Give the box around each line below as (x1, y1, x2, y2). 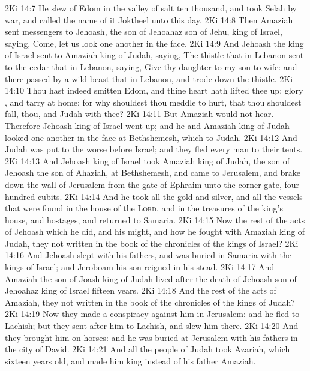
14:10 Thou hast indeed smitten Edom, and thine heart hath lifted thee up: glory (5, 84, 303, 97)
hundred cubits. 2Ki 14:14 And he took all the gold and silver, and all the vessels (5, 190, 303, 202)
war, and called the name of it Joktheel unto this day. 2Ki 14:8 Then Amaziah (5, 13, 293, 26)
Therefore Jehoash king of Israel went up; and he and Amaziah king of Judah (5, 119, 290, 131)
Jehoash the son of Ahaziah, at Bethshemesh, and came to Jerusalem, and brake (5, 166, 300, 179)
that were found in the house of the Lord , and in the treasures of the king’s (5, 202, 284, 214)
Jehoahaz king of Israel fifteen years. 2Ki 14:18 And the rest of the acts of (5, 284, 276, 297)
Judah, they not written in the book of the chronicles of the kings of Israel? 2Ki (5, 237, 299, 249)
